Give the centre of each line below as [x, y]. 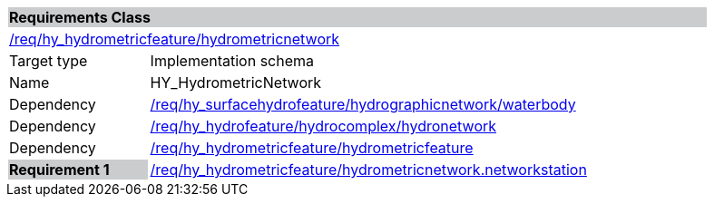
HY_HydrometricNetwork [236, 83]
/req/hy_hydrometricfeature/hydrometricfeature [312, 148]
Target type [49, 61]
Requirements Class [80, 17]
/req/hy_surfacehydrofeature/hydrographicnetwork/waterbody [363, 104]
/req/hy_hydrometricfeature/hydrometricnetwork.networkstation [368, 170]
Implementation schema [232, 61]
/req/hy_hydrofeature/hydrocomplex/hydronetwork [323, 126]
